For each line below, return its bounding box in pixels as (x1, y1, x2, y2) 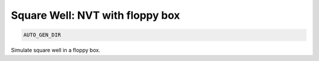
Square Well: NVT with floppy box (11, 9, 180, 22)
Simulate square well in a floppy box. (11, 47, 100, 54)
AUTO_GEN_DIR (23, 32, 61, 38)
